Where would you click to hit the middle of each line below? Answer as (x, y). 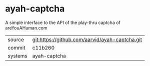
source (16, 39)
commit (16, 47)
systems (17, 55)
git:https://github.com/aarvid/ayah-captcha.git (87, 39)
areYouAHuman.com (26, 27)
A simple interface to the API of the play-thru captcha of (63, 22)
